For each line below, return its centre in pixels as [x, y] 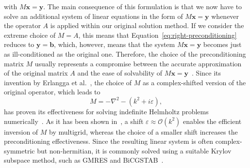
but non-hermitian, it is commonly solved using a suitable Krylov [134, 150]
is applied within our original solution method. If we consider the [147, 25]
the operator [22, 25]
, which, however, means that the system [115, 44]
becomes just [222, 44]
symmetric [19, 150]
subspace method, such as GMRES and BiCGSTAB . [84, 160]
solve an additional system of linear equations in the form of [93, 16]
